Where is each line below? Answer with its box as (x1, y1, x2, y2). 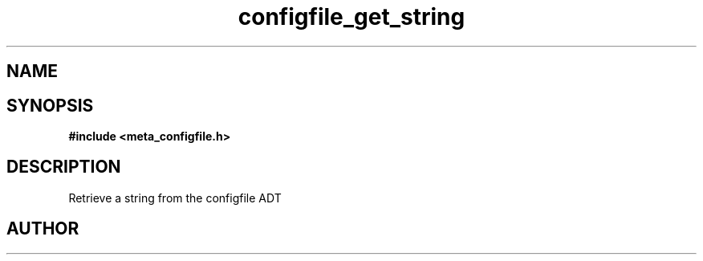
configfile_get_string (238, 3, 465, 31)
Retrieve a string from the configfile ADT (68, 190, 282, 205)
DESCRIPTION (6, 157, 121, 177)
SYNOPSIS (6, 95, 94, 116)
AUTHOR (6, 218, 79, 239)
